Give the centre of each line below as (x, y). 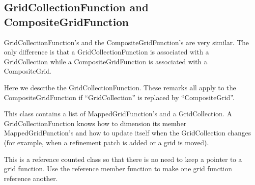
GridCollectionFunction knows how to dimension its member (95, 123)
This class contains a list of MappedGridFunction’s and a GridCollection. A (118, 114)
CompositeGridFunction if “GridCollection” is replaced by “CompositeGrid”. (119, 97)
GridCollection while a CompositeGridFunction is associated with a (106, 61)
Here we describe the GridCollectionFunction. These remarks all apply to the (120, 87)
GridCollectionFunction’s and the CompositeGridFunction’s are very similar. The (127, 42)
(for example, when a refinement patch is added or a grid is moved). (106, 142)
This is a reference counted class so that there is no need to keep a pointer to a (123, 159)
